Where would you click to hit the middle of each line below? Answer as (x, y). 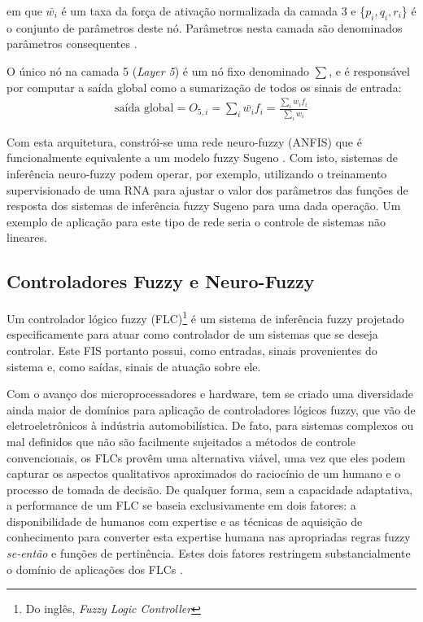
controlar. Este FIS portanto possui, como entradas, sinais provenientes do (192, 350)
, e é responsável (369, 70)
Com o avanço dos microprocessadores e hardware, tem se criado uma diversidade (210, 394)
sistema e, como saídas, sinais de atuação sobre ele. (134, 366)
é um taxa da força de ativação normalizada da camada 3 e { (214, 11)
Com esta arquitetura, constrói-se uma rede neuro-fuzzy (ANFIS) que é (184, 141)
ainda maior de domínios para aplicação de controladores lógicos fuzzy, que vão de (211, 409)
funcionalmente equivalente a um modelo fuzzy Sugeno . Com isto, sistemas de (202, 158)
